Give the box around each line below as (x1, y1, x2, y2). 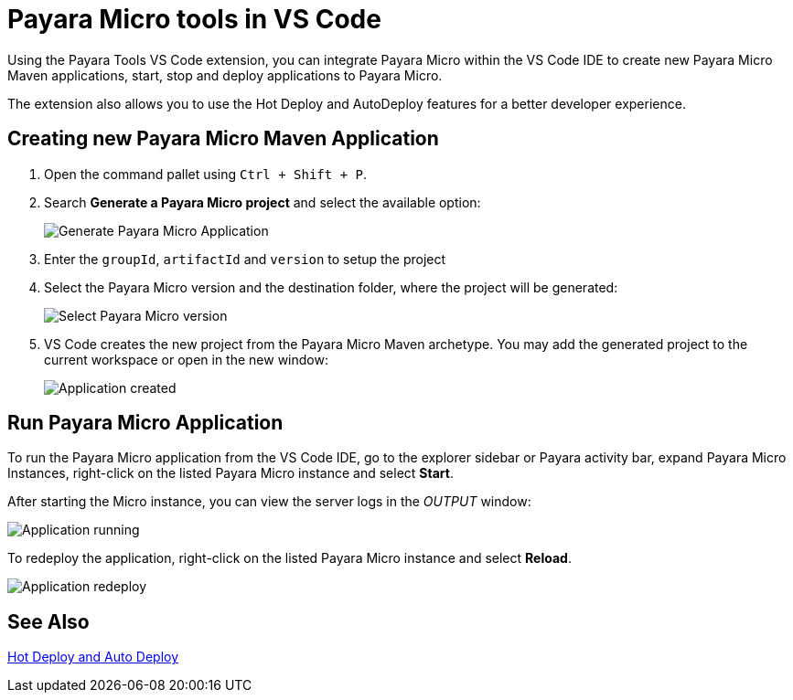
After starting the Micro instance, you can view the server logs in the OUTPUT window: (7, 493, 531, 510)
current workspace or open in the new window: (44, 351, 328, 367)
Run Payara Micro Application (7, 411, 284, 435)
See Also (7, 610, 90, 633)
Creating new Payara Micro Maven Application (7, 127, 439, 151)
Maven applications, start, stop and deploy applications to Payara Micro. (7, 67, 443, 83)
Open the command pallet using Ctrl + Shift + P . (44, 165, 367, 182)
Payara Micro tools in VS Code (7, 4, 381, 35)
